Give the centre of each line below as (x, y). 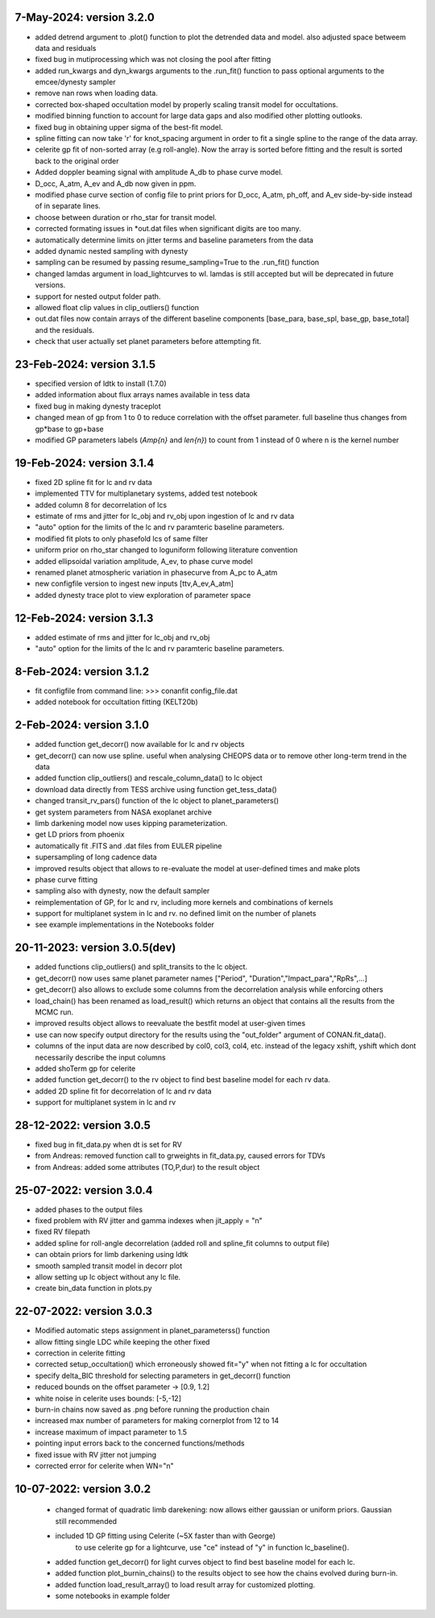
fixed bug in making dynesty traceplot (98, 406)
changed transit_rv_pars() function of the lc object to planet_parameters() (157, 801)
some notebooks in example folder (113, 1596)
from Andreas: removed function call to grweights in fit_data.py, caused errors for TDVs (180, 1155)
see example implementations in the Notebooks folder (125, 925)
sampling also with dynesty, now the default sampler (122, 891)
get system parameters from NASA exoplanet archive (124, 812)
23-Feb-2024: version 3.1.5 (85, 364)
